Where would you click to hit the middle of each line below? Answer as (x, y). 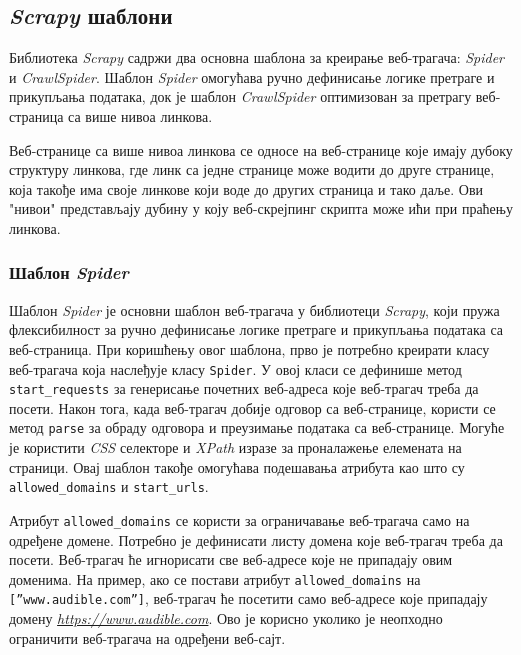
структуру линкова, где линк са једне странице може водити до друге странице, (252, 169)
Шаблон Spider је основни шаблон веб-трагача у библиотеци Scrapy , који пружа (254, 309)
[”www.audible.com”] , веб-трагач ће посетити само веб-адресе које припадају (248, 598)
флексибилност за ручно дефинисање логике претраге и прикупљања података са (256, 329)
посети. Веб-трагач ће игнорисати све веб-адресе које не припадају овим (231, 559)
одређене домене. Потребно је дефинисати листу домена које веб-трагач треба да (256, 539)
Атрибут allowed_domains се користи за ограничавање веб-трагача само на (239, 519)
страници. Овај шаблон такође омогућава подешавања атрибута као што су (237, 466)
